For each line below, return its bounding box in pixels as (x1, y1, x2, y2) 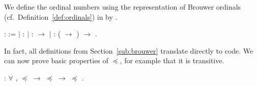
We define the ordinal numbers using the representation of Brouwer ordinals (4, 2, 241, 12)
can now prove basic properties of (4, 55, 108, 66)
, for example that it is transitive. (120, 55, 224, 66)
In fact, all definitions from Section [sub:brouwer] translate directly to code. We (4, 45, 253, 56)
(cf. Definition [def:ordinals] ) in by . (4, 11, 118, 22)
